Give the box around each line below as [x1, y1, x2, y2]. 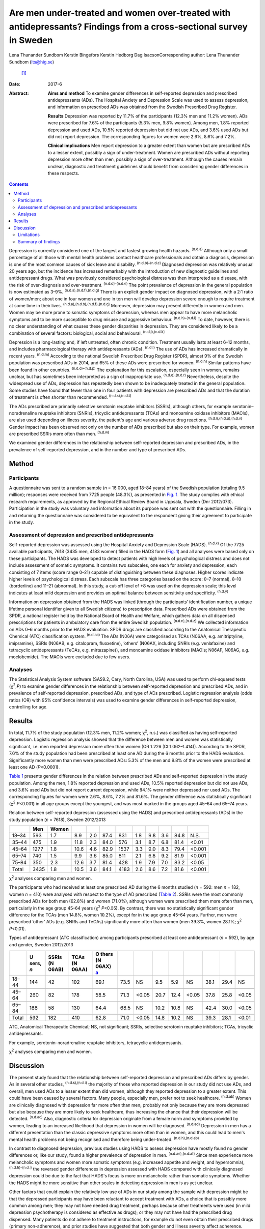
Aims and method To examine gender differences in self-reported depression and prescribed [48, 90, 238, 96]
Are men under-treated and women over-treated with [9, 7, 231, 18]
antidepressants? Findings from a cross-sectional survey [9, 21, 248, 32]
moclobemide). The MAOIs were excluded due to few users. [9, 654, 131, 660]
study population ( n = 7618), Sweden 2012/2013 [9, 817, 106, 822]
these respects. [48, 170, 79, 176]
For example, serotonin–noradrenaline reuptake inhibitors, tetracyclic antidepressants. [9, 1040, 183, 1046]
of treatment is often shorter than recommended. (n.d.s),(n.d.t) [9, 393, 132, 400]
